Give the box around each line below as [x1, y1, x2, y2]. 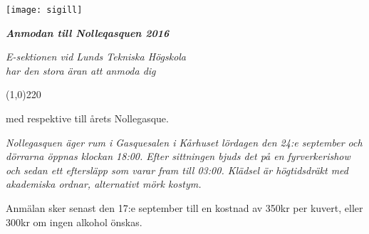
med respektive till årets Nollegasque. [6, 111, 169, 126]
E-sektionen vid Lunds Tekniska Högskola [6, 49, 187, 64]
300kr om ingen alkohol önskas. [6, 214, 142, 229]
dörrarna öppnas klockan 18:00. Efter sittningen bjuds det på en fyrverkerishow [6, 149, 350, 164]
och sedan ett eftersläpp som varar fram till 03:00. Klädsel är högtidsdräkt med [6, 162, 348, 177]
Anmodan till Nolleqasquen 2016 [6, 25, 170, 40]
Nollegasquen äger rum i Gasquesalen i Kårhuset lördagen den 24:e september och [6, 134, 363, 149]
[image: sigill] [6, 5, 83, 15]
